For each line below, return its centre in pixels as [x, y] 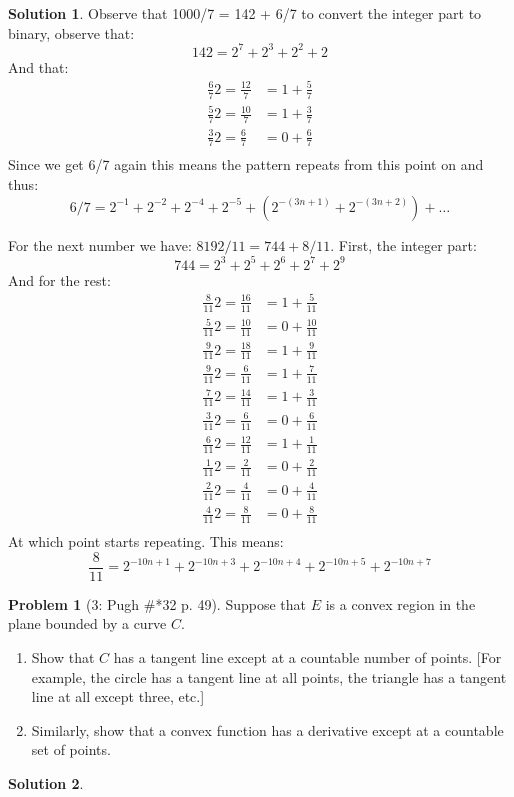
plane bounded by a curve [87, 623]
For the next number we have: [100, 244]
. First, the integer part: [403, 244]
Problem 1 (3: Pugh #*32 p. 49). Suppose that [157, 603]
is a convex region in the [400, 603]
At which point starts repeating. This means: [146, 541]
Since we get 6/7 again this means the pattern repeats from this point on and [246, 164]
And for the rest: [59, 279]
